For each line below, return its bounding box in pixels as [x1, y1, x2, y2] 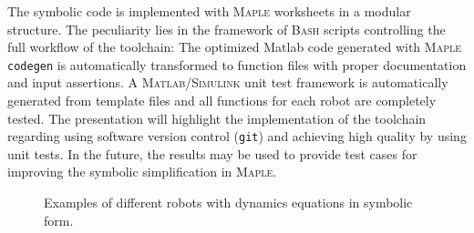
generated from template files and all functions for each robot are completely [7, 91, 437, 110]
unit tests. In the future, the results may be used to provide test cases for [7, 144, 417, 163]
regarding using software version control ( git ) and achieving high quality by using [7, 127, 467, 146]
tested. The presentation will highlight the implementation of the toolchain [7, 108, 427, 127]
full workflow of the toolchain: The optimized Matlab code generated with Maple [7, 37, 462, 56]
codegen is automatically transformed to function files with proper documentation [7, 55, 467, 74]
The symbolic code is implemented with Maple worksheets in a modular [7, 2, 411, 20]
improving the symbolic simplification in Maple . [7, 162, 277, 181]
